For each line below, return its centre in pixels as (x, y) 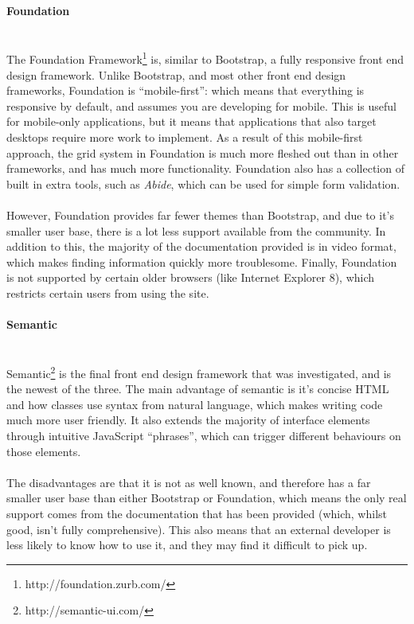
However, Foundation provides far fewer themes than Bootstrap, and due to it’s (201, 214)
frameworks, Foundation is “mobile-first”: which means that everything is (186, 90)
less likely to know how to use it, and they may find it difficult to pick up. (187, 545)
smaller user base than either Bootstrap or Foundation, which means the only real (207, 498)
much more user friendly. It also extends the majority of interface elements (188, 420)
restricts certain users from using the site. (108, 292)
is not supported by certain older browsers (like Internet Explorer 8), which (191, 277)
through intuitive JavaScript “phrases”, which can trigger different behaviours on (204, 435)
